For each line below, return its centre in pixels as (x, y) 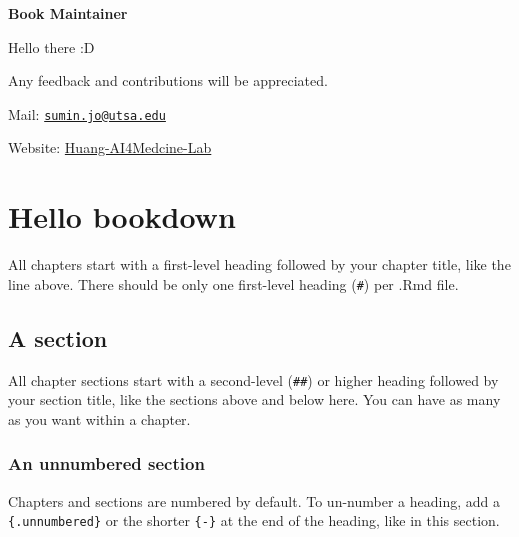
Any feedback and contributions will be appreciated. (168, 80)
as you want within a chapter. (99, 418)
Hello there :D (51, 46)
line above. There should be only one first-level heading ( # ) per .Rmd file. (233, 283)
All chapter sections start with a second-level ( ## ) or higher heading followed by (253, 379)
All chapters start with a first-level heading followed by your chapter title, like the (259, 264)
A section (58, 337)
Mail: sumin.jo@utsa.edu (87, 113)
